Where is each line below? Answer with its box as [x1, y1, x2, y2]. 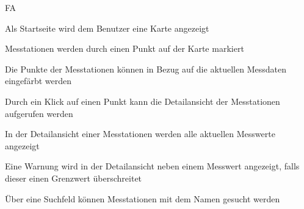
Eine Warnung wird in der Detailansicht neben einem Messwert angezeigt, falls [5, 160, 300, 172]
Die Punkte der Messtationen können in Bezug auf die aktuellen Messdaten [5, 62, 286, 75]
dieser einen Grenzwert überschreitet [5, 171, 142, 184]
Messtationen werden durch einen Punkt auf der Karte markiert [5, 42, 244, 55]
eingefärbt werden [5, 74, 71, 87]
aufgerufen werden [5, 107, 73, 119]
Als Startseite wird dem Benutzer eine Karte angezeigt [5, 21, 209, 34]
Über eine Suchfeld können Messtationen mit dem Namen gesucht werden [5, 192, 280, 205]
